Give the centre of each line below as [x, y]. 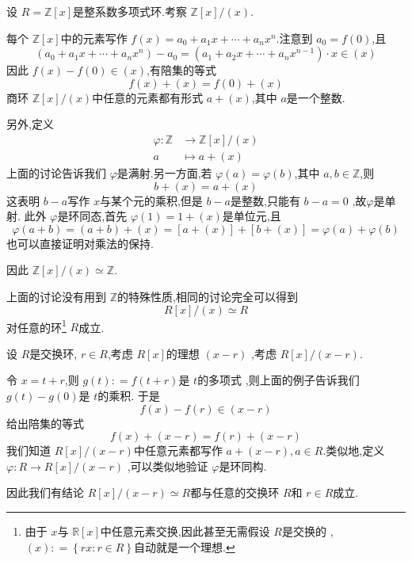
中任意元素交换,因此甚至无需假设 [185, 531]
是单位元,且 [252, 216]
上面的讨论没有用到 [56, 296]
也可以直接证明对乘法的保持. [80, 243]
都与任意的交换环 [235, 492]
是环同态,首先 [92, 216]
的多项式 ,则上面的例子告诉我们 [278, 380]
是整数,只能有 [265, 200]
